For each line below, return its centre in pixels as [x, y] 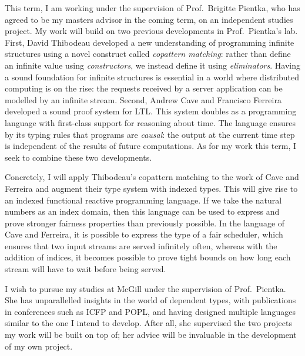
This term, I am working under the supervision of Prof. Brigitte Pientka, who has [152, 8]
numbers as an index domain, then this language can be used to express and [142, 211]
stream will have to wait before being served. [86, 269]
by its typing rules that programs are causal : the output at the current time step [150, 134]
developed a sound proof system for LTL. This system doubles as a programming [151, 111]
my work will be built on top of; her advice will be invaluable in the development [151, 335]
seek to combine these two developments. [78, 157]
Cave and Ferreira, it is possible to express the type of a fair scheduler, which [144, 234]
